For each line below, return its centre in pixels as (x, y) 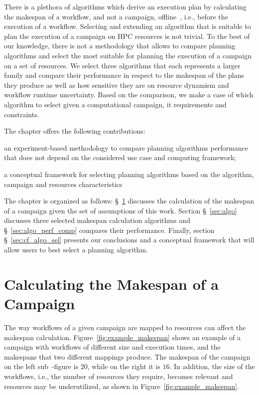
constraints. (22, 114)
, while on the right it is (124, 366)
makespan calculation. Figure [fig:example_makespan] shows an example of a (122, 337)
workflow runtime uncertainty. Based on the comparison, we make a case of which (129, 95)
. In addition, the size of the (212, 366)
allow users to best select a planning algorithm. (76, 250)
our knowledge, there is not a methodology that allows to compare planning (120, 46)
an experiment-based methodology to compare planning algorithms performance (126, 147)
